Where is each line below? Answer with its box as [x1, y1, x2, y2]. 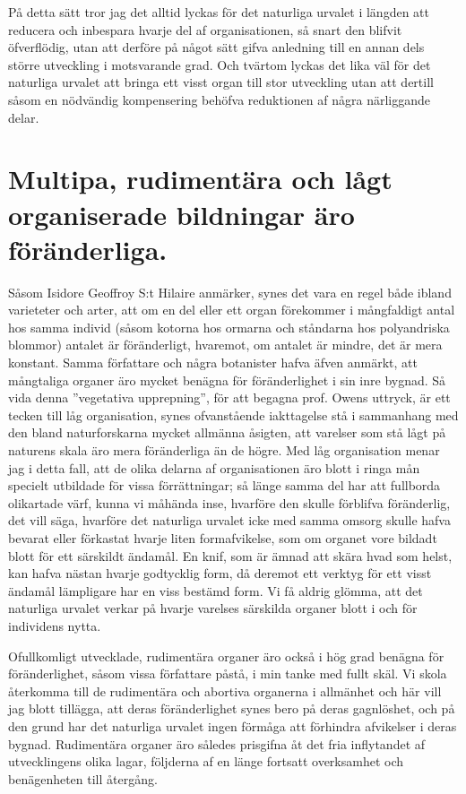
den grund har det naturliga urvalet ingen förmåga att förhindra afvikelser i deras [8, 716, 457, 735]
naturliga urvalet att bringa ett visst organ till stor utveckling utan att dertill [8, 73, 434, 91]
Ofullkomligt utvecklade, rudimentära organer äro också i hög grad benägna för [8, 646, 444, 665]
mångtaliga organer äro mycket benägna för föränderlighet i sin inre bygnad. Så [8, 370, 446, 389]
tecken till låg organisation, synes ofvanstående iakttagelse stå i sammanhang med [8, 405, 459, 424]
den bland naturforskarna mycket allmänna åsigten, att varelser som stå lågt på [8, 423, 446, 442]
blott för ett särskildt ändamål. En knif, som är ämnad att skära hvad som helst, [8, 546, 453, 565]
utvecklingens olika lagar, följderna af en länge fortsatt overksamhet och [8, 752, 404, 771]
